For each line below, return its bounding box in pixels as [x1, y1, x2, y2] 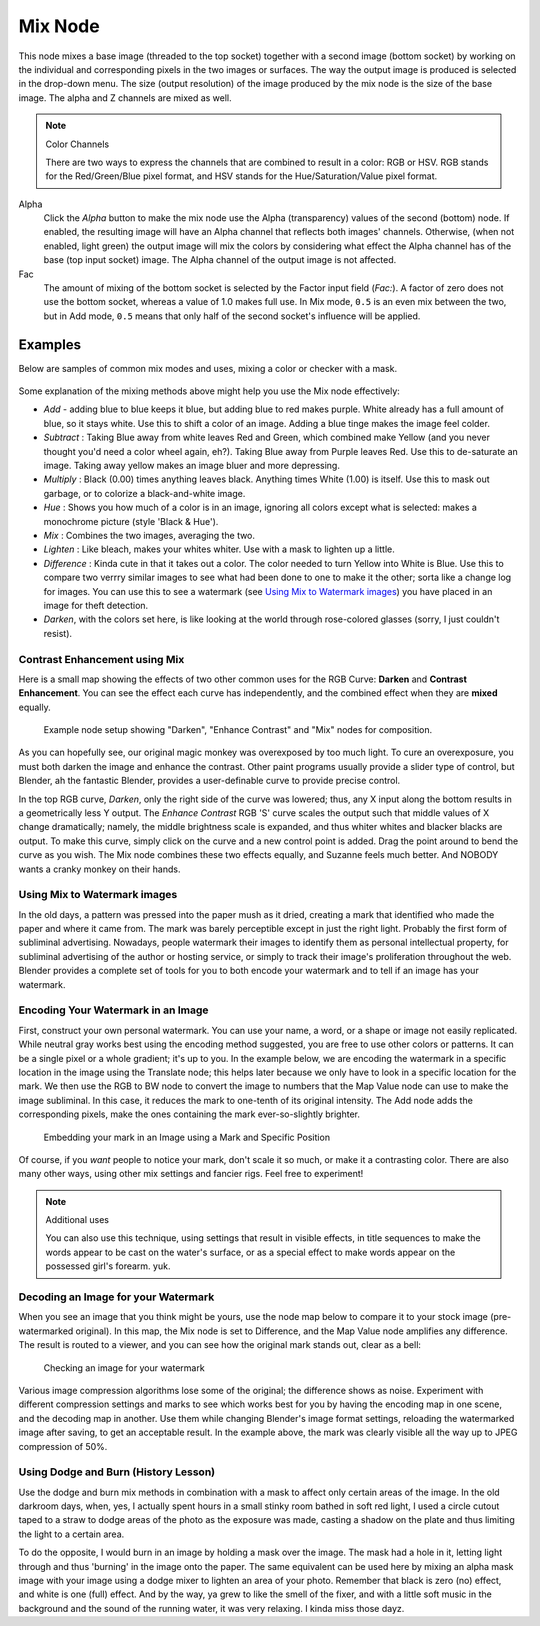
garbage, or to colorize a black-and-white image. [43, 487, 246, 499]
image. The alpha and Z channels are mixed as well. [18, 91, 232, 104]
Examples [18, 336, 82, 353]
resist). [43, 627, 73, 639]
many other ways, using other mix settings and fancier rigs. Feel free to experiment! [18, 1168, 364, 1180]
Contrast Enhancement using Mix [18, 652, 185, 666]
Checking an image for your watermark [43, 1361, 205, 1374]
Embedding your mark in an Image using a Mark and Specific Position [43, 1131, 330, 1143]
